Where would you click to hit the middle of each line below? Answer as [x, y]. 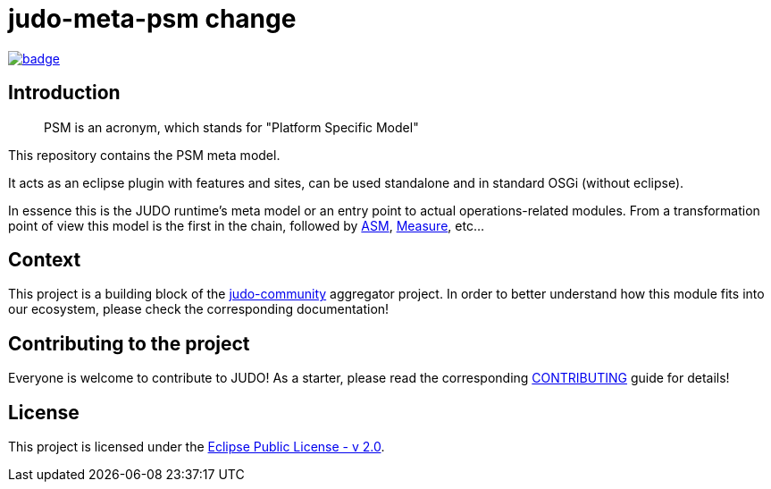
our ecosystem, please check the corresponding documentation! [199, 309]
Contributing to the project [129, 343]
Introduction [64, 93]
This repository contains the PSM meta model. [144, 155]
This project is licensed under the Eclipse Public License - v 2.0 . [197, 447]
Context [45, 260]
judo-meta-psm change [152, 19]
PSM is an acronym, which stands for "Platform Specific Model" [231, 127]
